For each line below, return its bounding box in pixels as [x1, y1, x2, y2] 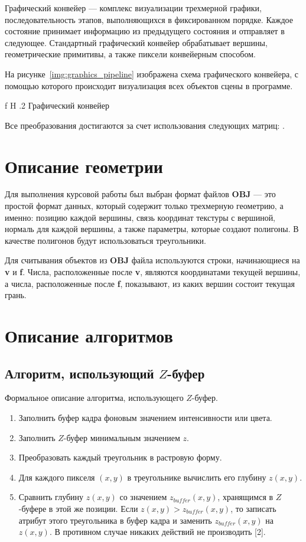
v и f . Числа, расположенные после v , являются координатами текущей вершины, [5, 266, 301, 278]
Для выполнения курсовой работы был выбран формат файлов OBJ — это [5, 188, 276, 200]
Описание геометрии [5, 154, 163, 178]
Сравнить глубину [18, 491, 84, 503]
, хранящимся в [217, 491, 274, 503]
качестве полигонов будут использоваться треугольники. [5, 234, 206, 246]
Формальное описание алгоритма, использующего [5, 391, 184, 404]
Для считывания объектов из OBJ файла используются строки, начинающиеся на [5, 254, 300, 266]
